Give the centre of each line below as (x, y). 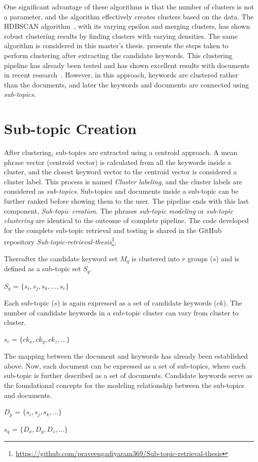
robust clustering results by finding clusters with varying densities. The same (121, 36)
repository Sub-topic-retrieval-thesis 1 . (60, 241)
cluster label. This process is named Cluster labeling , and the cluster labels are (123, 181)
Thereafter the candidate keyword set (61, 258)
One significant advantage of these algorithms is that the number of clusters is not (129, 6)
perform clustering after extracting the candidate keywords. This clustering (118, 55)
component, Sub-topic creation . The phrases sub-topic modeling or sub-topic (119, 210)
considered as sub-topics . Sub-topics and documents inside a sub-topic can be (121, 191)
